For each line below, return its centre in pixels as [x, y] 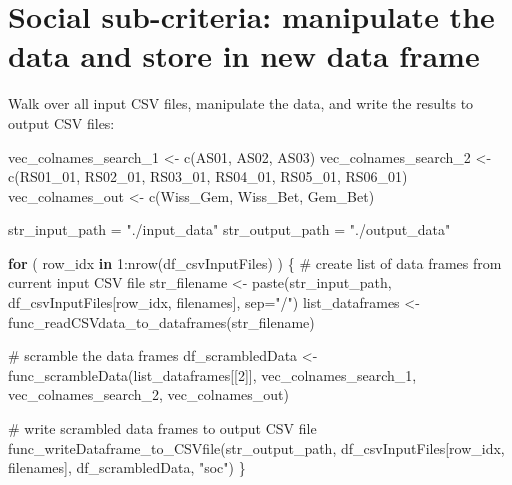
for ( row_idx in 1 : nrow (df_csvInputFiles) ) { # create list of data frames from [255, 262]
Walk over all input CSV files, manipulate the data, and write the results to [241, 103]
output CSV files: [61, 122]
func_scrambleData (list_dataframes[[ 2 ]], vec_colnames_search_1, [212, 374]
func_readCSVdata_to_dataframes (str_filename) [161, 321]
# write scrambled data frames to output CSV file [162, 428]
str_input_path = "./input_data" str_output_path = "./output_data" [229, 229]
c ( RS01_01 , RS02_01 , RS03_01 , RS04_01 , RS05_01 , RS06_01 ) [208, 176]
